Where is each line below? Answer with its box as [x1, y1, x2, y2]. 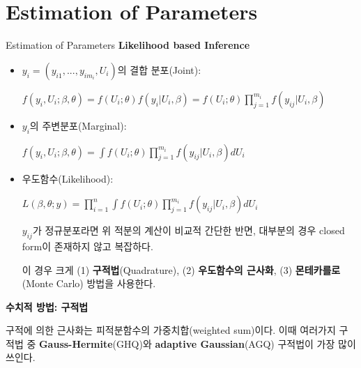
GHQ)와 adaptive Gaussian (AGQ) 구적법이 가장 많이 [116, 336, 356, 351]
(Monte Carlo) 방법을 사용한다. [22, 276, 156, 291]
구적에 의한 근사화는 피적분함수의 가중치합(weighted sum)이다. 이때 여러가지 [6, 323, 336, 337]
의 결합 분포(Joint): [117, 62, 201, 77]
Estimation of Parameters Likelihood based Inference [6, 38, 250, 52]
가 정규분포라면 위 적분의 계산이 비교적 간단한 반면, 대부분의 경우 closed [32, 223, 345, 238]
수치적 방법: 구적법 [6, 299, 89, 314]
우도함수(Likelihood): [22, 171, 114, 185]
